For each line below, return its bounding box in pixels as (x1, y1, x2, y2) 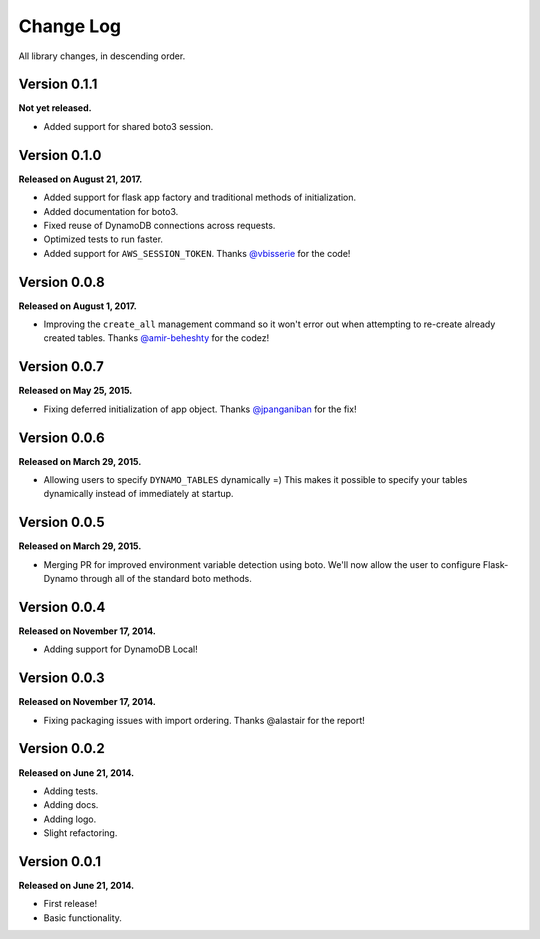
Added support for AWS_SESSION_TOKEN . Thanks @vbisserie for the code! (43, 247, 351, 259)
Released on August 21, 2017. (18, 173, 143, 185)
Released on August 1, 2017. (18, 300, 137, 312)
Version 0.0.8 (18, 273, 105, 290)
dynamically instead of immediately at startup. (43, 488, 234, 500)
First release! (43, 898, 98, 910)
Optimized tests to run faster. (43, 233, 164, 245)
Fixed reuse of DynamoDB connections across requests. (43, 219, 276, 231)
